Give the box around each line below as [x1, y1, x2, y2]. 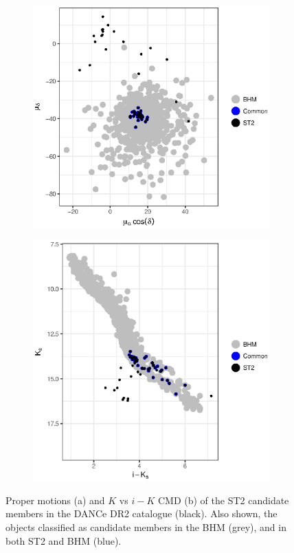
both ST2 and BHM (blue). [5, 533, 122, 547]
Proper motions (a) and [5, 492, 105, 507]
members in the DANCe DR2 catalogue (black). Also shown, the [5, 506, 278, 521]
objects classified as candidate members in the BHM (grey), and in [5, 520, 286, 534]
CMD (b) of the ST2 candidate [157, 492, 289, 507]
